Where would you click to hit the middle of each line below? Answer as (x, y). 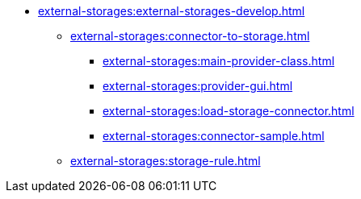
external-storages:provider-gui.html (198, 86)
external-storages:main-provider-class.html (219, 61)
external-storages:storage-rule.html (166, 161)
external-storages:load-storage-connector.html (229, 111)
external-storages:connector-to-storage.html (190, 36)
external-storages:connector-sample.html (214, 136)
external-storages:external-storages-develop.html (172, 11)
